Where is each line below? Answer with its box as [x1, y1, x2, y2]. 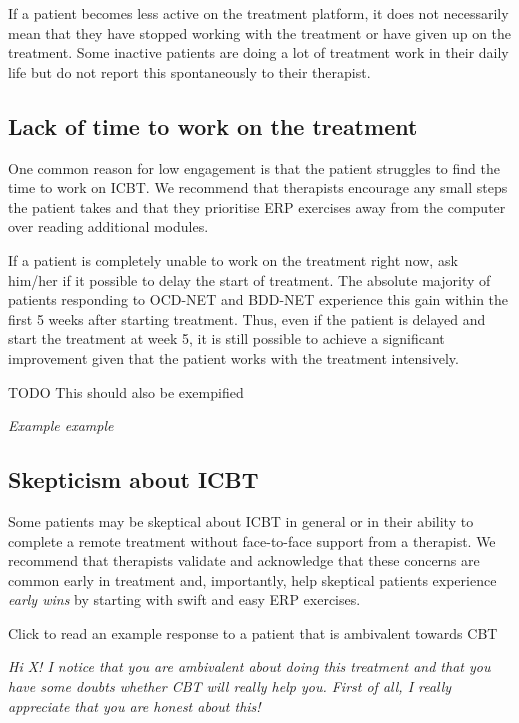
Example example [8, 415, 114, 436]
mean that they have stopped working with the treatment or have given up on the [8, 22, 512, 43]
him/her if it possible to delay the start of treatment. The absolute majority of [8, 269, 491, 290]
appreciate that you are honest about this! [8, 695, 261, 716]
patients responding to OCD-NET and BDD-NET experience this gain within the [8, 289, 509, 310]
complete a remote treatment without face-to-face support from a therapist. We [8, 530, 496, 551]
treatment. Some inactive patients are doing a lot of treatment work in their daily [8, 42, 509, 63]
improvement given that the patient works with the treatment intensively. [8, 347, 459, 368]
